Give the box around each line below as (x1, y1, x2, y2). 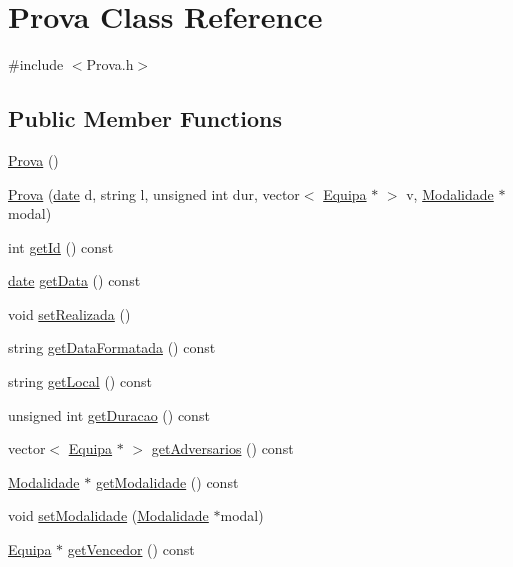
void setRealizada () (8, 303, 131, 324)
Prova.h (86, 54, 134, 75)
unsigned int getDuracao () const (8, 404, 210, 425)
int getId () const (8, 236, 114, 257)
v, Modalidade (406, 183, 494, 204)
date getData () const (8, 270, 141, 291)
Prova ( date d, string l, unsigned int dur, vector (8, 183, 300, 204)
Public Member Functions (8, 103, 282, 134)
